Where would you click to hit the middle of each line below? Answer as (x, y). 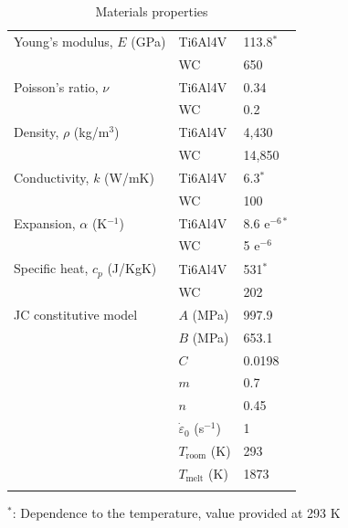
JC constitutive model (76, 314)
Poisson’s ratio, (56, 86)
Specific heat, (51, 268)
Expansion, (45, 222)
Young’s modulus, (63, 41)
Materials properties (152, 11)
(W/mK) (129, 177)
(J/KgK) (132, 268)
